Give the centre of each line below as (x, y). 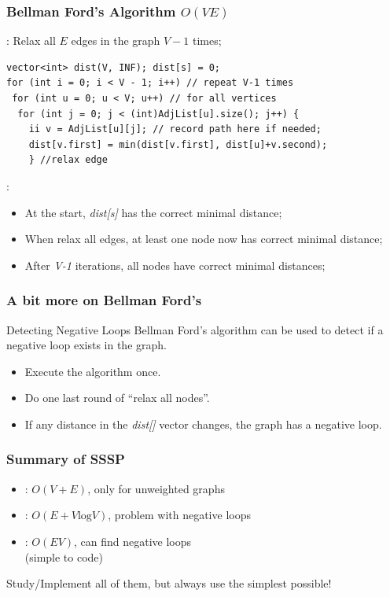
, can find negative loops (133, 541)
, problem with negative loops (179, 515)
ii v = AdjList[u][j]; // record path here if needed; (175, 129)
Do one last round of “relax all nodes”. (117, 398)
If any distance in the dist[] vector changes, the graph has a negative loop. (203, 424)
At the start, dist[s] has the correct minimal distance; (153, 212)
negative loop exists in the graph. (86, 345)
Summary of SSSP (66, 459)
